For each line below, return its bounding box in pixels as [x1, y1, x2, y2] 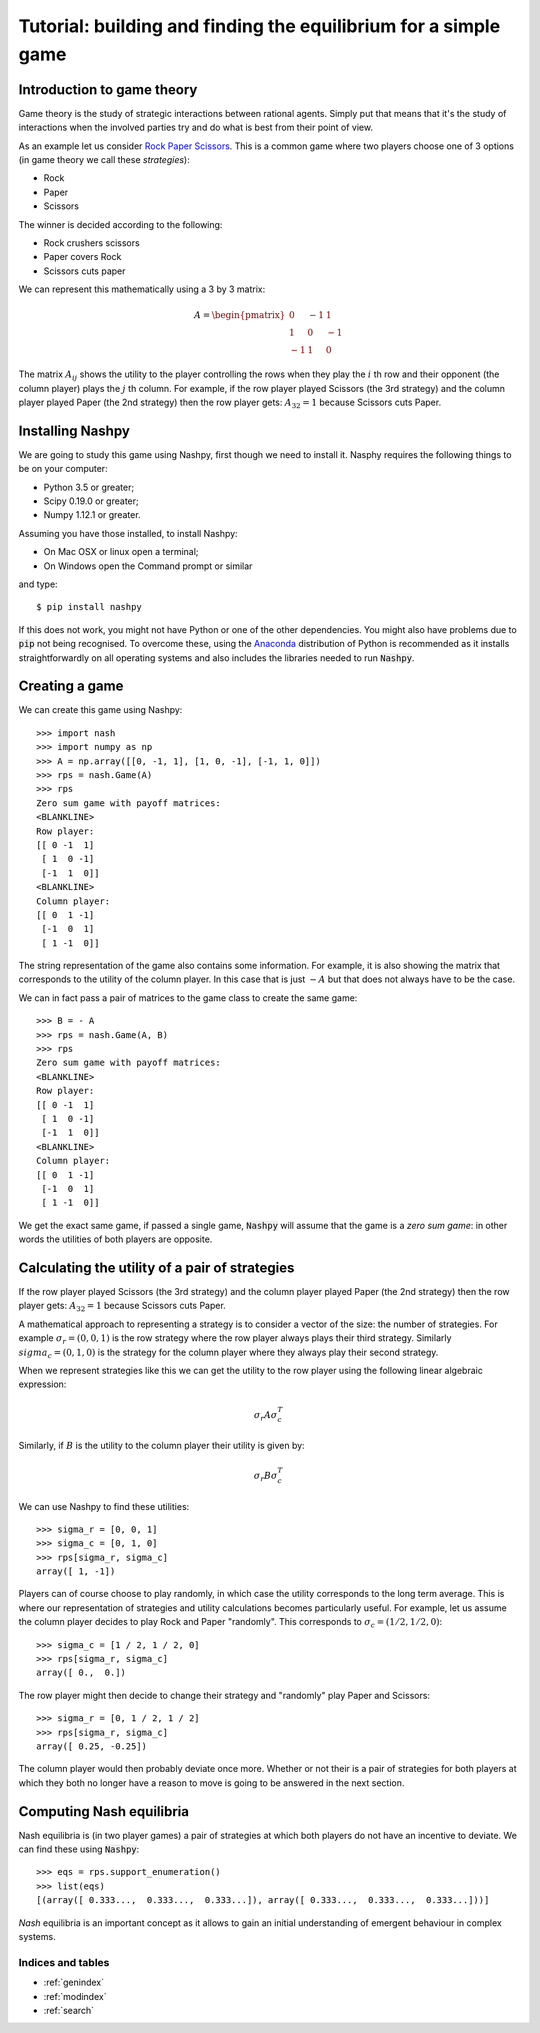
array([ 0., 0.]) [36, 1667, 127, 1679]
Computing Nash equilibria [18, 1803, 190, 1820]
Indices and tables [18, 1955, 110, 1969]
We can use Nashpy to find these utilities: [18, 1500, 190, 1512]
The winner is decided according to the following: [18, 218, 223, 230]
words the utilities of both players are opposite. [18, 1233, 213, 1245]
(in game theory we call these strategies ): [18, 154, 190, 166]
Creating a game [18, 678, 124, 695]
